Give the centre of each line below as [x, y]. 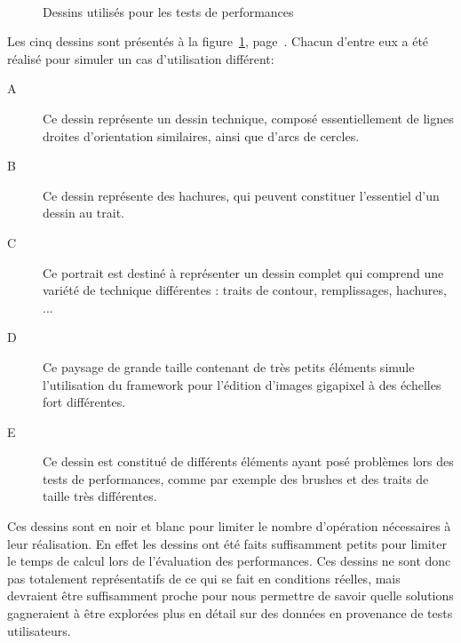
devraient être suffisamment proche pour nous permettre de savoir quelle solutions [230, 595]
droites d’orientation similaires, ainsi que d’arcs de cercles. [201, 135]
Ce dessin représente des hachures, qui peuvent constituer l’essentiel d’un [241, 195]
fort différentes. [84, 402]
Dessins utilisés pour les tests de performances [168, 11]
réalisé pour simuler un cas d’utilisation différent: [141, 58]
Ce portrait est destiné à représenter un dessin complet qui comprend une [243, 272]
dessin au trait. [83, 213]
